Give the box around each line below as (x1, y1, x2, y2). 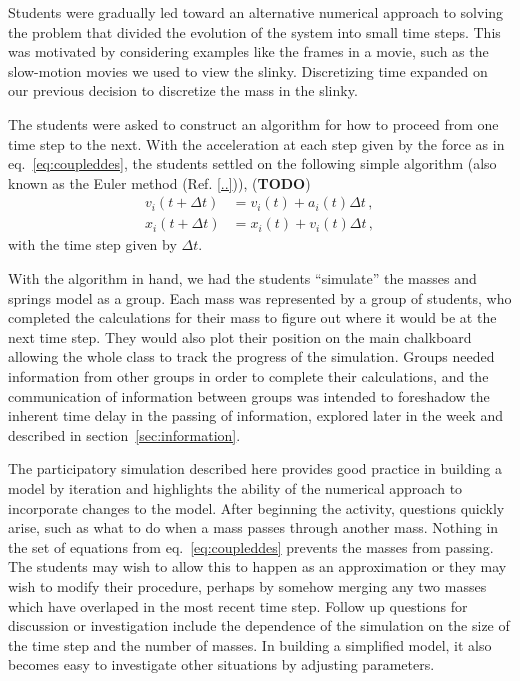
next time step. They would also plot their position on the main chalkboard (8, 326, 472, 347)
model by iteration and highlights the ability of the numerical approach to (8, 477, 463, 498)
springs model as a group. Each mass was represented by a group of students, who (8, 287, 512, 308)
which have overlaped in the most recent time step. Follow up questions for (8, 595, 468, 616)
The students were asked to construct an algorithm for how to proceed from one (8, 113, 499, 134)
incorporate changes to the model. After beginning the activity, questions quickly (8, 497, 505, 518)
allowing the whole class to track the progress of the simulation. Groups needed (8, 346, 495, 367)
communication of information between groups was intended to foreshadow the (8, 385, 490, 406)
